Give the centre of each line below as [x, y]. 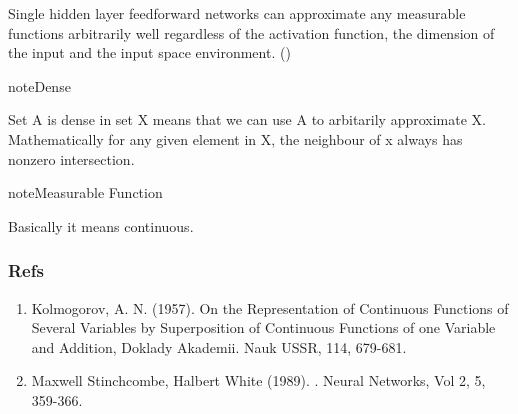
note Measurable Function [85, 192]
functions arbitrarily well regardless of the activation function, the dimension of [251, 32]
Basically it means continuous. [101, 225]
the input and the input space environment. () [149, 52]
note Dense [39, 85]
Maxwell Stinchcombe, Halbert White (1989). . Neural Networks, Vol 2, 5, [258, 380]
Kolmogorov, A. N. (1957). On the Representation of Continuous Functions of [270, 307]
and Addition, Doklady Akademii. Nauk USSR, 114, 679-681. [219, 346]
